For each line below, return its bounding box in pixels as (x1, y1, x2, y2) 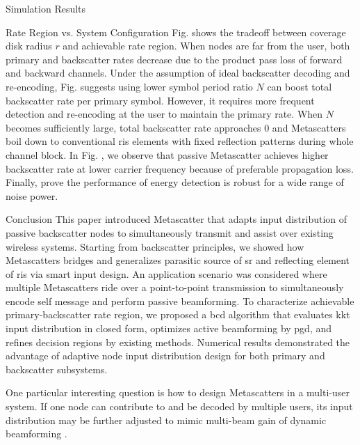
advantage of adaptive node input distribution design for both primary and (6, 348, 325, 363)
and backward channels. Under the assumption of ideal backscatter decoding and (6, 65, 350, 80)
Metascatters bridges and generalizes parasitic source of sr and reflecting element (6, 253, 350, 267)
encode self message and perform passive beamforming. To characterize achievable (6, 293, 354, 308)
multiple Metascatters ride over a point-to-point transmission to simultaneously (6, 280, 344, 295)
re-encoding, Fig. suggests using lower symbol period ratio (6, 79, 253, 93)
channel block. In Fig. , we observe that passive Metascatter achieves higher (6, 147, 329, 162)
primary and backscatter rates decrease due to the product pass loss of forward (6, 52, 343, 66)
